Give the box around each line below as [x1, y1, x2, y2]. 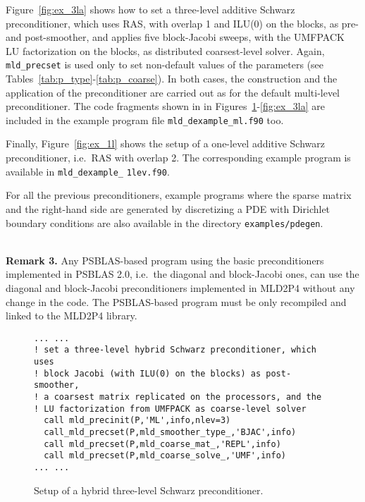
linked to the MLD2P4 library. [6, 308, 137, 323]
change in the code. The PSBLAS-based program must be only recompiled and [6, 294, 347, 309]
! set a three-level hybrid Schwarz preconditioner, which [34, 345, 316, 355]
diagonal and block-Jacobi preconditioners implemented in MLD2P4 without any [6, 280, 355, 295]
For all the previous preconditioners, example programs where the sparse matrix [6, 188, 352, 202]
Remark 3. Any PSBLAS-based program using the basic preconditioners [6, 252, 324, 267]
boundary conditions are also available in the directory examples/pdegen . [6, 215, 323, 230]
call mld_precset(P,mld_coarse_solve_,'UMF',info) [44, 451, 286, 461]
